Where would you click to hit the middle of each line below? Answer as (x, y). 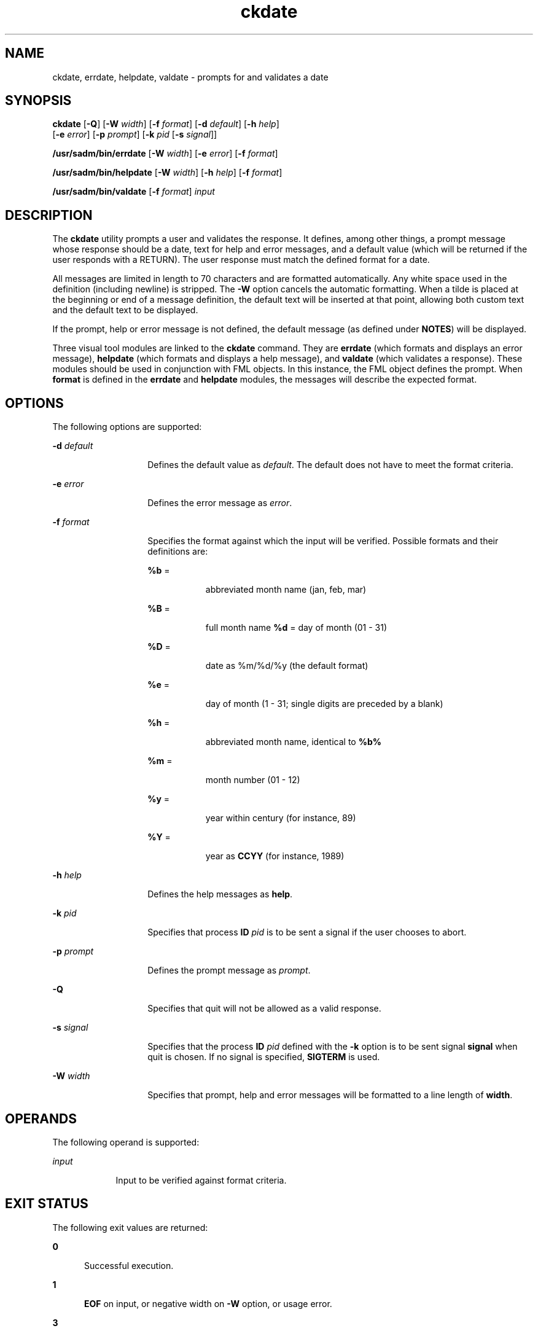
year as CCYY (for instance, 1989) (275, 856)
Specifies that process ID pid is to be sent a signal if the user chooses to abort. (307, 932)
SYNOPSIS (38, 101)
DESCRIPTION (49, 215)
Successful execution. (129, 1265)
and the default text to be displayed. (125, 310)
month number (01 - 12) (253, 780)
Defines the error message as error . (220, 503)
